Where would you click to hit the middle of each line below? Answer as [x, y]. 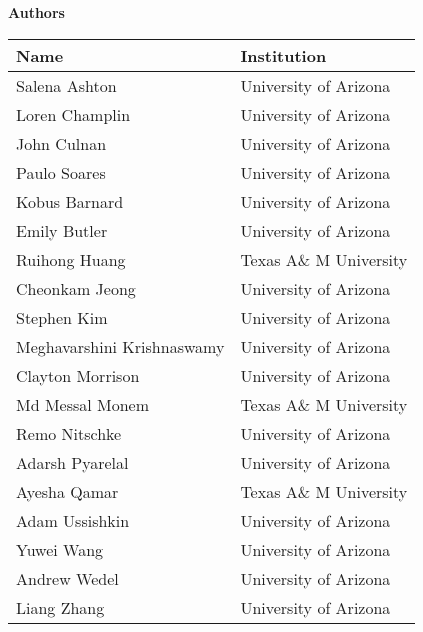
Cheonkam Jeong [76, 288]
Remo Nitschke [69, 433]
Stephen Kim [62, 317]
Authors [36, 12]
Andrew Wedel [67, 578]
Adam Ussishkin [73, 520]
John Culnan [61, 143]
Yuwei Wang [60, 549]
